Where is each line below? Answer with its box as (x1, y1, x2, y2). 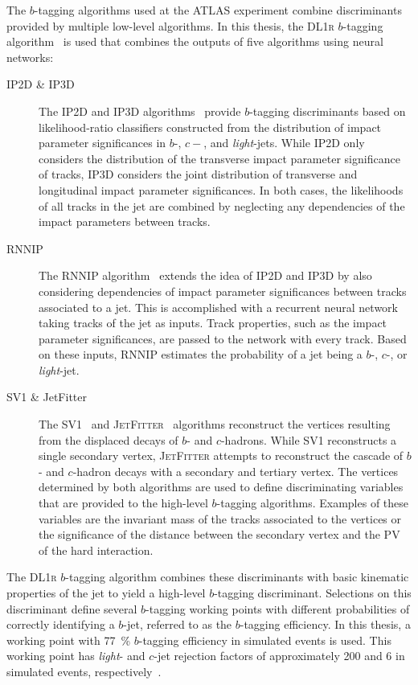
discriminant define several (6, 600, 137, 617)
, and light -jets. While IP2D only (203, 134, 365, 151)
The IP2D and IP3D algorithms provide (39, 102, 241, 119)
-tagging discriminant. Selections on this (214, 585, 412, 601)
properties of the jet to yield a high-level (6, 585, 206, 601)
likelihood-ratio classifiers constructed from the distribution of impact (39, 118, 382, 135)
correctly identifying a (6, 616, 115, 633)
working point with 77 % (6, 631, 131, 648)
